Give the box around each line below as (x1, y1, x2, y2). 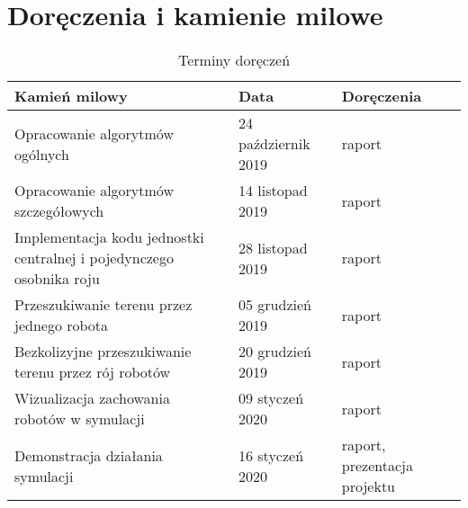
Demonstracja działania (14, 444, 163, 466)
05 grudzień (238, 294, 311, 316)
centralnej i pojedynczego (14, 247, 174, 269)
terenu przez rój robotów (14, 361, 171, 383)
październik (238, 133, 310, 155)
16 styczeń (238, 444, 304, 466)
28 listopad (238, 236, 308, 258)
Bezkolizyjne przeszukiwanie (14, 341, 192, 362)
